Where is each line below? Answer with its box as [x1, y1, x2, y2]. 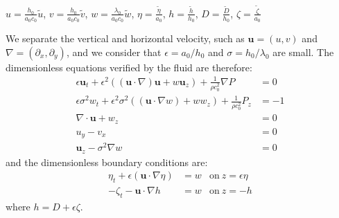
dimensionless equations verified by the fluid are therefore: [6, 60, 252, 74]
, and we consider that [66, 44, 162, 59]
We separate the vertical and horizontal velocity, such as [6, 31, 245, 46]
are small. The [272, 44, 334, 59]
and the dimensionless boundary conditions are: [6, 154, 208, 169]
